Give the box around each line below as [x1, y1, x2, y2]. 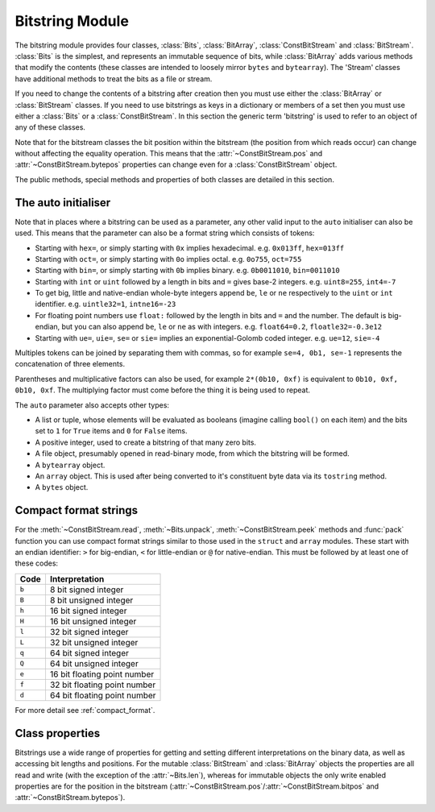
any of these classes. [14, 122, 86, 132]
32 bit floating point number [49, 679, 156, 690]
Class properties [14, 726, 101, 740]
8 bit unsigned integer [49, 594, 134, 606]
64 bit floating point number [49, 690, 156, 701]
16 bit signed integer [49, 605, 127, 616]
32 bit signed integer [49, 626, 129, 637]
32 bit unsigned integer [49, 636, 139, 648]
